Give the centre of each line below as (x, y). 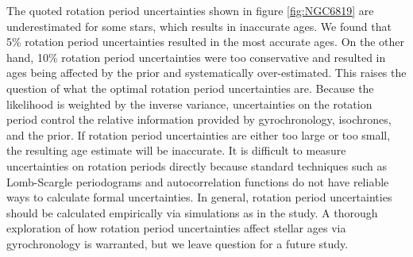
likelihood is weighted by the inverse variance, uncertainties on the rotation (189, 104)
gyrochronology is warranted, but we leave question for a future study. (178, 243)
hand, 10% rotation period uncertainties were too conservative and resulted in (196, 57)
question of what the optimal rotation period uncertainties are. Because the (190, 88)
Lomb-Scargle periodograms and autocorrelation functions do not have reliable (198, 181)
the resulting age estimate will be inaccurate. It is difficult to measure (176, 150)
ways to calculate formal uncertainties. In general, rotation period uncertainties (199, 197)
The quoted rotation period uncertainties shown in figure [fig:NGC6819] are (190, 10)
